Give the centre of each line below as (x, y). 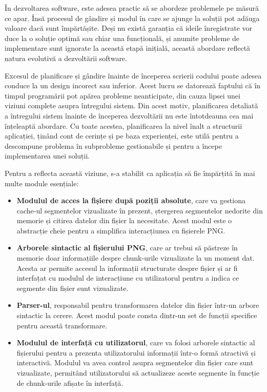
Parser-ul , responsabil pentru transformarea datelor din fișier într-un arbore (138, 305)
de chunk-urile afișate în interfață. (70, 383)
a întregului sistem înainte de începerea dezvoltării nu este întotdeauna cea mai (129, 115)
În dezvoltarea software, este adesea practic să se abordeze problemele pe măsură (132, 8)
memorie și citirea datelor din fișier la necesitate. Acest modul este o (124, 220)
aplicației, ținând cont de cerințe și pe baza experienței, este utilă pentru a (122, 136)
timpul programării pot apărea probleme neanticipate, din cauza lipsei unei (122, 95)
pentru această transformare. (62, 325)
